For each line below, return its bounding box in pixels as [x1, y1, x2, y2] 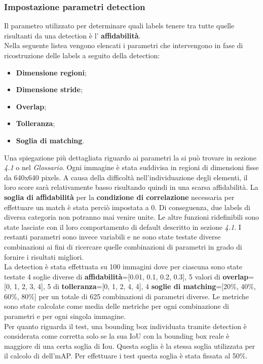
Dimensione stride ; [16, 84, 83, 95]
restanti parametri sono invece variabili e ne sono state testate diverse [4, 231, 221, 242]
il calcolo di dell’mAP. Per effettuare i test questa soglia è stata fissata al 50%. [4, 350, 248, 361]
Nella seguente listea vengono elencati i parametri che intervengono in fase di [4, 40, 243, 51]
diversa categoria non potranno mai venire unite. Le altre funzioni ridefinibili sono [4, 212, 259, 222]
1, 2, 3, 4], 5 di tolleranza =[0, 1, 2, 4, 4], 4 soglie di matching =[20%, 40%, [14, 281, 256, 292]
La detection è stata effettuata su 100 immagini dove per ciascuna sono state [4, 261, 242, 272]
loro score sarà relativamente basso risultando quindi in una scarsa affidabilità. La [4, 182, 258, 192]
